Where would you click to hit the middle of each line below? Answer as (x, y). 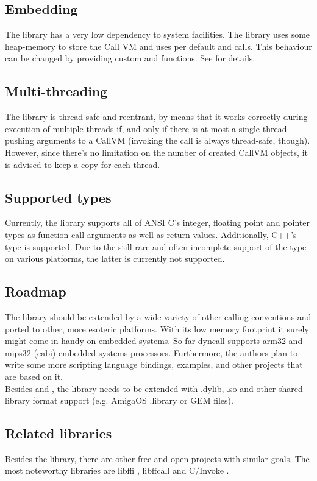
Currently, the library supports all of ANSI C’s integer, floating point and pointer (157, 223)
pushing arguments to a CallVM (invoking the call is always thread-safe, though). (158, 140)
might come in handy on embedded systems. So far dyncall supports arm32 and (154, 341)
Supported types (58, 197)
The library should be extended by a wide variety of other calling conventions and (158, 316)
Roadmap (36, 291)
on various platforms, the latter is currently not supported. (115, 258)
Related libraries (59, 433)
